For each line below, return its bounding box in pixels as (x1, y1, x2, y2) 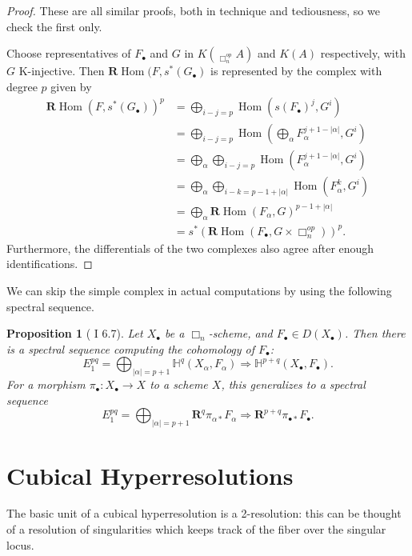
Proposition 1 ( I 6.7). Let (6, 325, 143, 342)
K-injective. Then (18, 62, 105, 79)
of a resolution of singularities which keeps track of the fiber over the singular (6, 521, 386, 538)
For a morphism (6, 376, 86, 393)
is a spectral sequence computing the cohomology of (6, 340, 255, 357)
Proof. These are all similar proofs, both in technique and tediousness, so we (6, 2, 380, 18)
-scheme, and (208, 325, 273, 342)
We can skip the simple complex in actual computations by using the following (6, 282, 392, 299)
